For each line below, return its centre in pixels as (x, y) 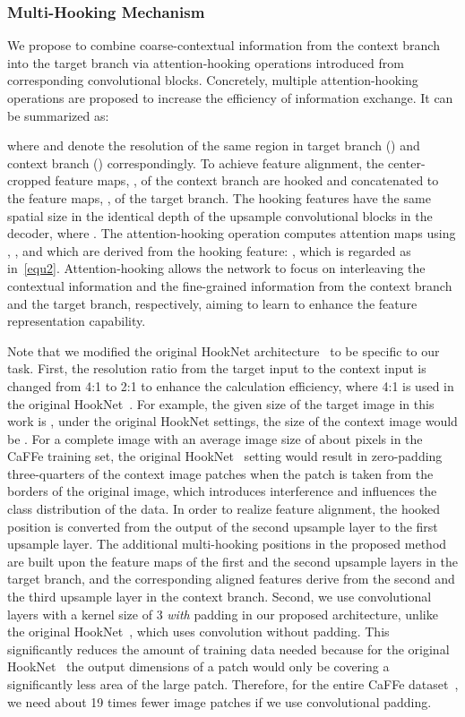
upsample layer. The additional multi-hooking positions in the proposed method (227, 544)
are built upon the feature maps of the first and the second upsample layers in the (232, 561)
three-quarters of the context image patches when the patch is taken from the (220, 473)
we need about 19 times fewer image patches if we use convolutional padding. (220, 701)
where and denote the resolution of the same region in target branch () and (214, 145)
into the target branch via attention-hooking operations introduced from (206, 62)
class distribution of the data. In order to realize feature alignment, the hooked (224, 509)
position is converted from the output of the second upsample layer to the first (223, 526)
